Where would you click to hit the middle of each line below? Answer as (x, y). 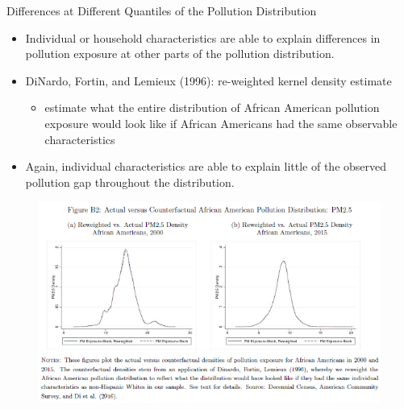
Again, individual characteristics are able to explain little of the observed (206, 166)
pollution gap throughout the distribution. (130, 182)
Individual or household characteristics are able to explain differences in (203, 37)
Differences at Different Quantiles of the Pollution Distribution (162, 10)
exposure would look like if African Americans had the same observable (221, 123)
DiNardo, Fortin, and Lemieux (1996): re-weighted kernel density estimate (208, 80)
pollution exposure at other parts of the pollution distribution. (180, 54)
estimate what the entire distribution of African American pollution (212, 107)
